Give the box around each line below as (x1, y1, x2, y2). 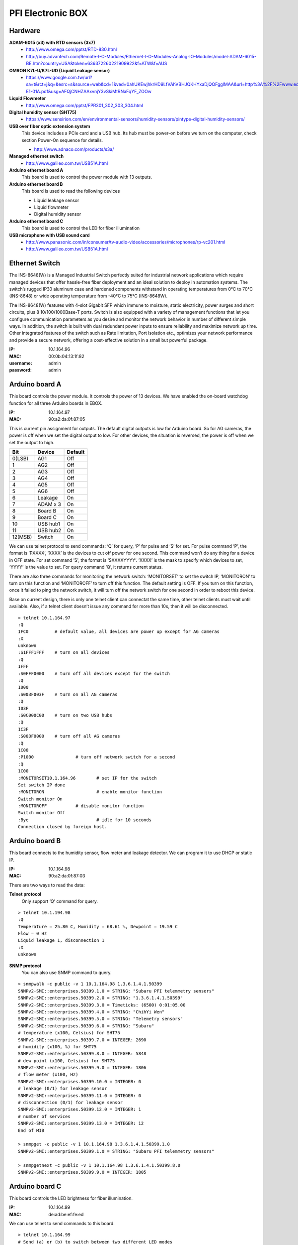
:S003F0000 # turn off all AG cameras (18, 734, 120, 739)
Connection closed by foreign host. (18, 824, 107, 830)
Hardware (9, 26, 41, 35)
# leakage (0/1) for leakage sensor (18, 1086, 107, 1092)
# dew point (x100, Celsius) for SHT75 (18, 1058, 115, 1063)
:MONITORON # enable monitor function (18, 789, 162, 795)
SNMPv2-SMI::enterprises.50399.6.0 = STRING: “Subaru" (18, 1023, 154, 1028)
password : (9, 367, 32, 373)
